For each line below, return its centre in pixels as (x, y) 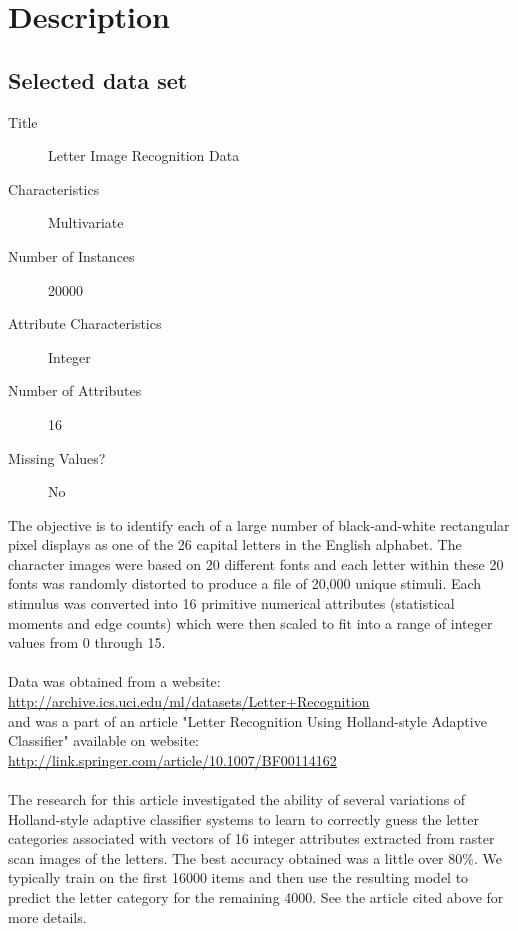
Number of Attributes (75, 390)
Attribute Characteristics (85, 323)
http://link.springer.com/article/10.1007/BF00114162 (172, 759)
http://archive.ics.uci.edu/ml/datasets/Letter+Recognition (189, 701)
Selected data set (98, 79)
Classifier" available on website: (103, 740)
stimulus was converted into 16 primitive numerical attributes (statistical (231, 603)
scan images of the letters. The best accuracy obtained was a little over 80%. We (255, 857)
